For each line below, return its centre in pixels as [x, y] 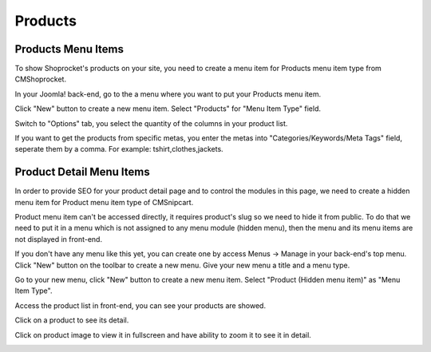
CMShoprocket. [41, 79]
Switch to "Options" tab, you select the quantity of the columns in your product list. [151, 123]
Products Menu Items [69, 49]
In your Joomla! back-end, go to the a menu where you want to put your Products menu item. [168, 94]
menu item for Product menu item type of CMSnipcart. [104, 202]
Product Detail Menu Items [83, 172]
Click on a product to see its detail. [72, 320]
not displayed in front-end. [59, 239]
